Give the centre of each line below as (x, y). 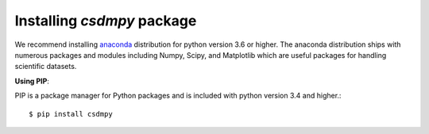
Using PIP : (32, 81)
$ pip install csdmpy (71, 114)
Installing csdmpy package (106, 21)
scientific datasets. (46, 67)
